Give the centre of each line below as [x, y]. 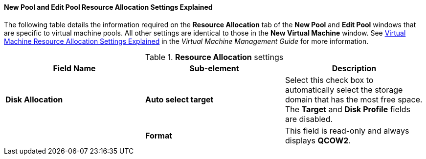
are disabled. [309, 119]
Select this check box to [329, 80]
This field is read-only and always [347, 130]
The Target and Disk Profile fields [348, 109]
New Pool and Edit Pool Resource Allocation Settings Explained [108, 7]
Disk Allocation [34, 99]
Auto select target [179, 99]
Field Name [74, 68]
